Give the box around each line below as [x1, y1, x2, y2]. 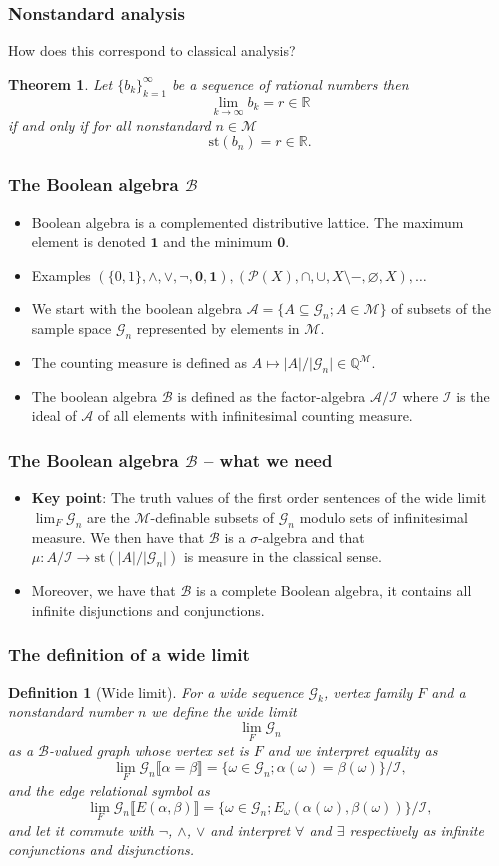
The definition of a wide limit [8, 642, 250, 667]
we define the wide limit [151, 701, 297, 722]
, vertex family [323, 681, 413, 702]
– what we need [203, 447, 333, 472]
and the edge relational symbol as [8, 780, 210, 801]
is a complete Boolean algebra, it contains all [195, 580, 472, 601]
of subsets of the [391, 298, 492, 319]
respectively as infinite [349, 819, 484, 840]
